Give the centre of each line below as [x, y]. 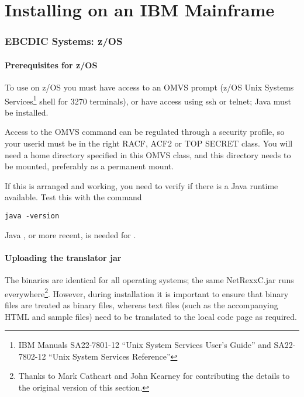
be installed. [27, 112]
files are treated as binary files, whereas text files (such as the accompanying [141, 304]
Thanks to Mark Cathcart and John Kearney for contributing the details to [154, 376]
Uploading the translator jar [63, 257]
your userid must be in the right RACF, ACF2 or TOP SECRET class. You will [149, 143]
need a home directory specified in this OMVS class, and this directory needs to [148, 154]
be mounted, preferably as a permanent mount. [89, 166]
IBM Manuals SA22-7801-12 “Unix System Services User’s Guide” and [145, 345]
